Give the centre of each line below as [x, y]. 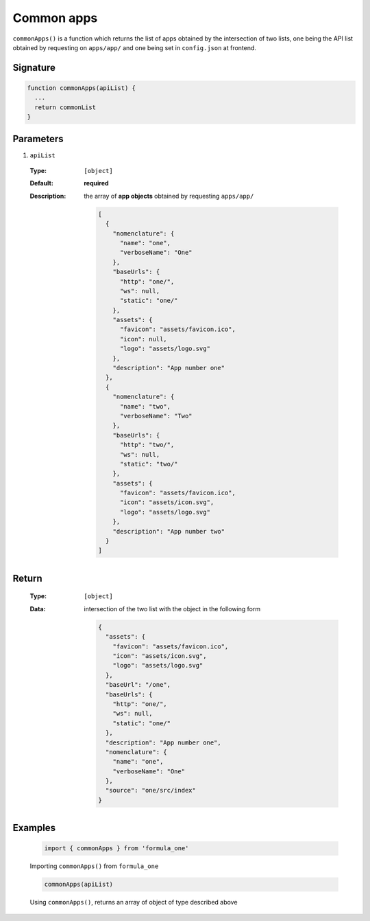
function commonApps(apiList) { [82, 88]
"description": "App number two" [169, 531]
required [96, 183]
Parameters [38, 138]
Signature [34, 68]
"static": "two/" [149, 464]
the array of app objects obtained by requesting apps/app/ [169, 196]
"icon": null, [144, 339]
